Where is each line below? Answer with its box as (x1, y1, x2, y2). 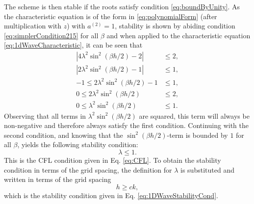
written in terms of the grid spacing (4, 174, 111, 184)
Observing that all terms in (4, 110, 86, 121)
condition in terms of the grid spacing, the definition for (4, 164, 172, 175)
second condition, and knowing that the (4, 129, 123, 140)
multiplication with (4, 21, 62, 31)
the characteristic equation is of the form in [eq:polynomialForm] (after (4, 11, 217, 21)
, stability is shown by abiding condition (115, 21, 235, 31)
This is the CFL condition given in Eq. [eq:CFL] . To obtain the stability (4, 155, 221, 165)
